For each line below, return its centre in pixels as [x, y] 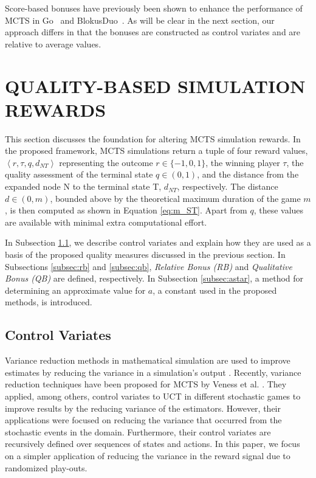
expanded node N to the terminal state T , [83, 186]
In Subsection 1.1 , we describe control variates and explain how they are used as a [158, 242]
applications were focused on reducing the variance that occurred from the [143, 420]
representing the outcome [106, 162]
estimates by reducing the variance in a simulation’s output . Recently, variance [153, 372]
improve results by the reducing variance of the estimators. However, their [143, 408]
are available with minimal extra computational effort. [106, 222]
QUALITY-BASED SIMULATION [155, 85]
